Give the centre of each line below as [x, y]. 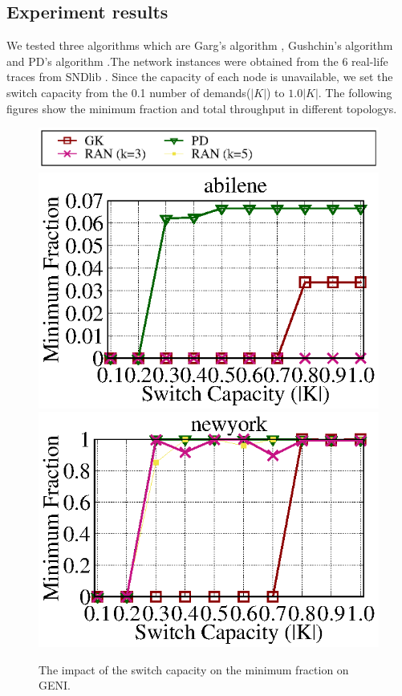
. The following [355, 92]
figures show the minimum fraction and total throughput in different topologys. [202, 108]
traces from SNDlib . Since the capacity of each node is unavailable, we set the [200, 77]
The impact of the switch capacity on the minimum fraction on [194, 669]
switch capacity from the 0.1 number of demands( [129, 92]
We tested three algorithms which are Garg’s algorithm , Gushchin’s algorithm [200, 45]
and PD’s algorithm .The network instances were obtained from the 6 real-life [197, 61]
